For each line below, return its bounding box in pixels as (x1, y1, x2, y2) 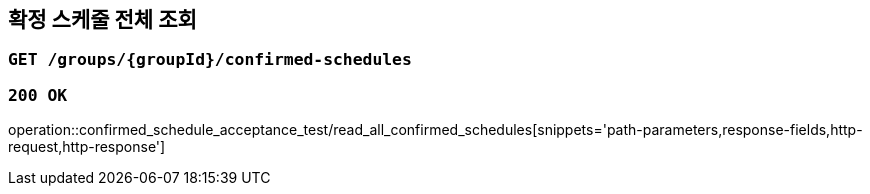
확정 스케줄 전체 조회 (8, 7, 197, 32)
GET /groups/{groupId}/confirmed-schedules (8, 50, 412, 70)
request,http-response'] (8, 138, 166, 156)
